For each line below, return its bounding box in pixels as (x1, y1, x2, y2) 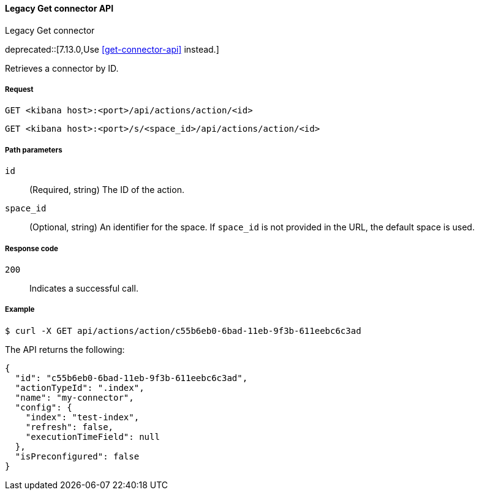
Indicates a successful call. (29, 282, 138, 293)
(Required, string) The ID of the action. (29, 184, 184, 195)
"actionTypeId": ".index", (15, 382, 145, 393)
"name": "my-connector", (15, 392, 134, 402)
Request (5, 85, 34, 94)
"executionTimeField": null (25, 431, 160, 442)
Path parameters (5, 145, 62, 154)
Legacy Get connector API (5, 3, 114, 13)
